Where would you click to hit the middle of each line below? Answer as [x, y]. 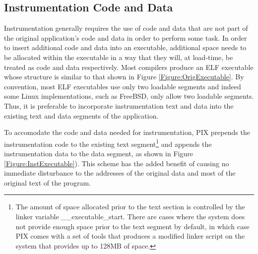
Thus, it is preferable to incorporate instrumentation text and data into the [119, 105]
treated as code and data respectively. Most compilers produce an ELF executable [129, 67]
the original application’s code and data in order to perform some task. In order [126, 37]
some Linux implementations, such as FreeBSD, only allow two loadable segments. [129, 96]
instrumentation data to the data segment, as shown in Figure [98, 153]
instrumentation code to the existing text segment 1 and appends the [108, 143]
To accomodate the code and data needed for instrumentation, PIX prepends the [127, 132]
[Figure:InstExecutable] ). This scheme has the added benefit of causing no [117, 163]
